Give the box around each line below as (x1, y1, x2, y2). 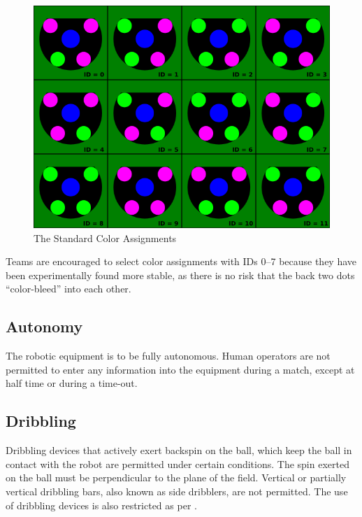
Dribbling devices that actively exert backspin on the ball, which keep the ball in (6, 443, 352, 458)
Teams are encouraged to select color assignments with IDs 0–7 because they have (6, 254, 357, 269)
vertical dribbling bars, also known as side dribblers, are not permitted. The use (6, 483, 348, 498)
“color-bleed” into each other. (6, 281, 131, 296)
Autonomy (6, 316, 83, 337)
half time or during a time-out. (6, 376, 138, 390)
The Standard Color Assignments (34, 230, 177, 245)
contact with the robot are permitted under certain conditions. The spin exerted (6, 456, 349, 471)
